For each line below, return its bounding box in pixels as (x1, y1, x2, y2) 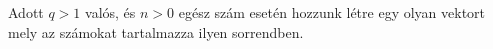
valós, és (85, 2, 136, 22)
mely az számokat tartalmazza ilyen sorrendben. (8, 21, 304, 42)
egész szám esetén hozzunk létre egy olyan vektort (178, 2, 486, 22)
